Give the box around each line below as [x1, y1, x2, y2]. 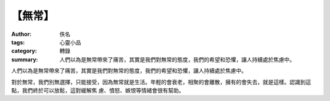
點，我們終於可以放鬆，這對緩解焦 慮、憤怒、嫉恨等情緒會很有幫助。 [11, 86, 185, 94]
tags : [11, 38, 25, 46]
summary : [11, 55, 38, 63]
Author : [11, 30, 32, 38]
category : [11, 47, 37, 55]
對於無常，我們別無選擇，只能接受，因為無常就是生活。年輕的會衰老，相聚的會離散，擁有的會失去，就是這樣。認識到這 [11, 78, 311, 85]
